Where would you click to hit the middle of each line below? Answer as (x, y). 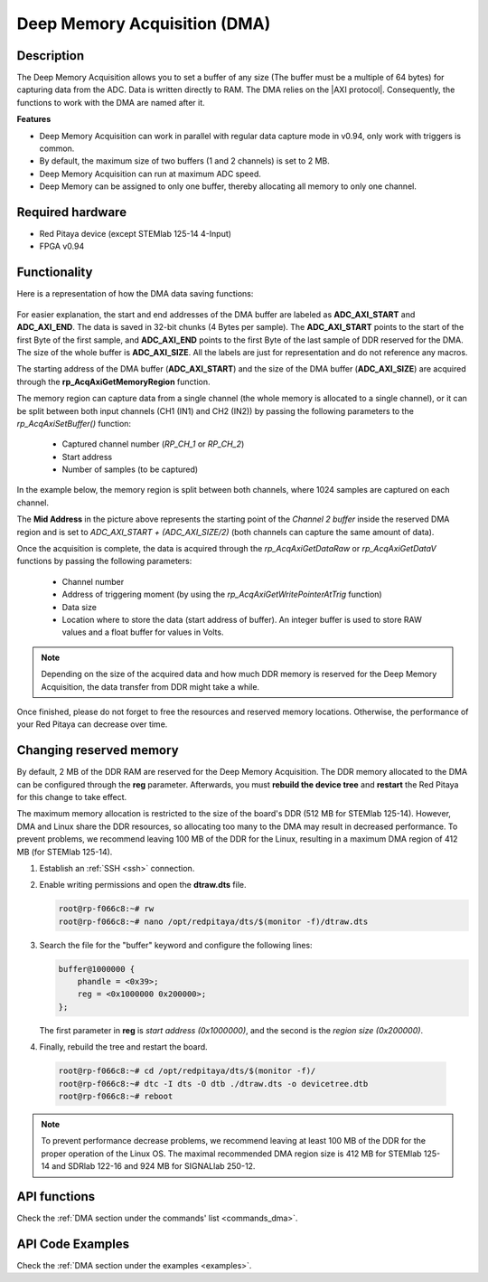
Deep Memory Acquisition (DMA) (144, 24)
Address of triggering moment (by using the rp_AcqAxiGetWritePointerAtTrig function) (222, 594)
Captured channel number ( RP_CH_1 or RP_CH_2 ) (153, 444)
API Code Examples (73, 1244)
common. (57, 148)
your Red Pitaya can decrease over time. (92, 724)
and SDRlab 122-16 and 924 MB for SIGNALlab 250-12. (153, 1166)
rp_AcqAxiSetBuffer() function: (74, 423)
